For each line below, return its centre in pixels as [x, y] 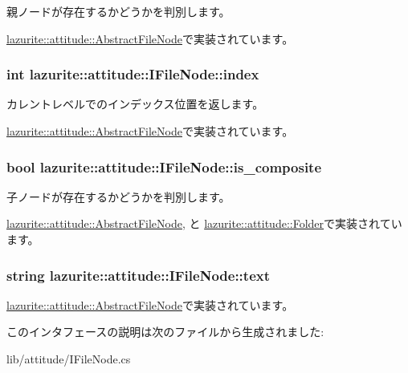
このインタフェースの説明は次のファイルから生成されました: [165, 332]
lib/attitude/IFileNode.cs [69, 359]
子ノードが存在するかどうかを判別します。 [118, 196]
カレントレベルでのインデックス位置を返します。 [135, 104]
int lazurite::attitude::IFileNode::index [133, 74]
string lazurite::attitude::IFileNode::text [139, 275]
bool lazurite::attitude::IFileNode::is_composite [164, 166]
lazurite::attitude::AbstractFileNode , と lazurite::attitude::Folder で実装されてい [204, 223]
